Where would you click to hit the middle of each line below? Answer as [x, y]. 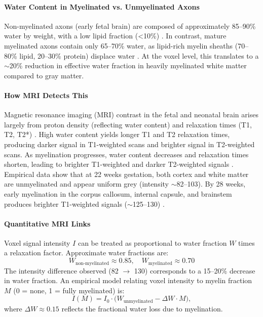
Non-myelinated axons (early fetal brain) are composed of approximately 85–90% [130, 26]
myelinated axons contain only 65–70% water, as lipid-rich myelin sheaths [119, 45]
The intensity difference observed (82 [61, 270]
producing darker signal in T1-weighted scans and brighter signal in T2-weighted [129, 144]
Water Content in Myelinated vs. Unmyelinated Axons [102, 6]
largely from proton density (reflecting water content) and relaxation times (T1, [128, 124]
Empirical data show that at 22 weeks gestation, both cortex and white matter [126, 174]
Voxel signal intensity [37, 242]
